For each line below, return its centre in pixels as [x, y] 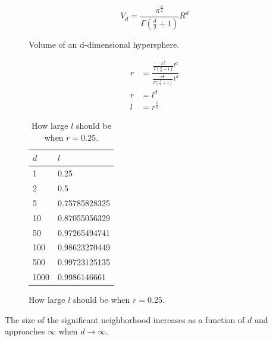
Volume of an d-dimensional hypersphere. [104, 44]
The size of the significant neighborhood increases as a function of [125, 319]
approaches [25, 331]
